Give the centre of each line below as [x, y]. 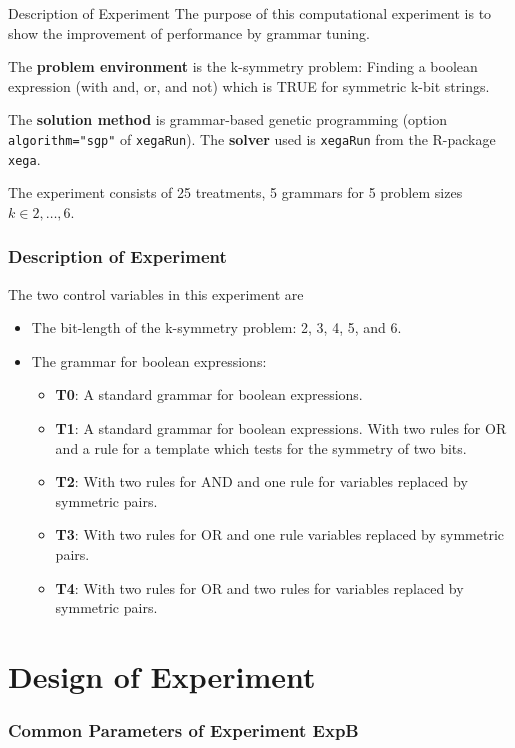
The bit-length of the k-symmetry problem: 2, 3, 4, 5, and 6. [216, 327]
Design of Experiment [162, 676]
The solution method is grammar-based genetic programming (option [227, 119]
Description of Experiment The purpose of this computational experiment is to [250, 13]
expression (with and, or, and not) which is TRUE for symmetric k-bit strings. [249, 85]
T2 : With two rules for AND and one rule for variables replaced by [261, 481]
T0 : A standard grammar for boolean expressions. [209, 394]
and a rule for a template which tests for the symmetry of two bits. [261, 447]
